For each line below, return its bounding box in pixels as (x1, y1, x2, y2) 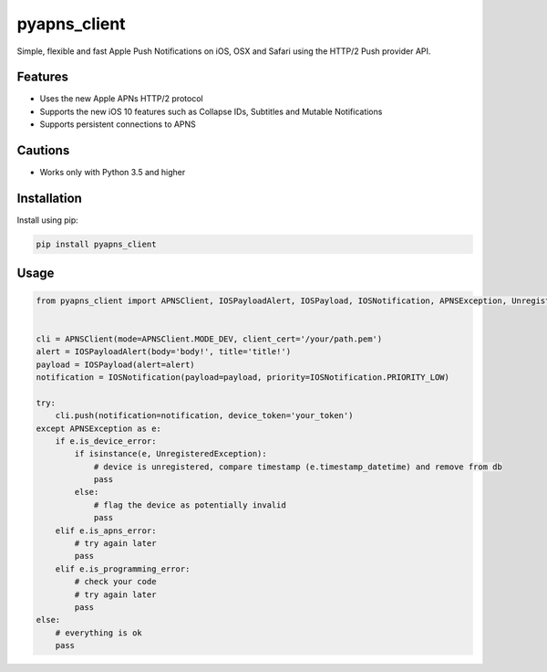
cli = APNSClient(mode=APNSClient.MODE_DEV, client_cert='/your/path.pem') (36, 333, 383, 344)
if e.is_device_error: (55, 436, 157, 446)
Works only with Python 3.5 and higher (39, 167, 186, 178)
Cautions (16, 142, 70, 159)
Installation (16, 190, 82, 205)
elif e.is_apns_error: (55, 525, 157, 536)
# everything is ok (55, 627, 143, 638)
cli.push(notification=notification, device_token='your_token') (55, 411, 354, 421)
